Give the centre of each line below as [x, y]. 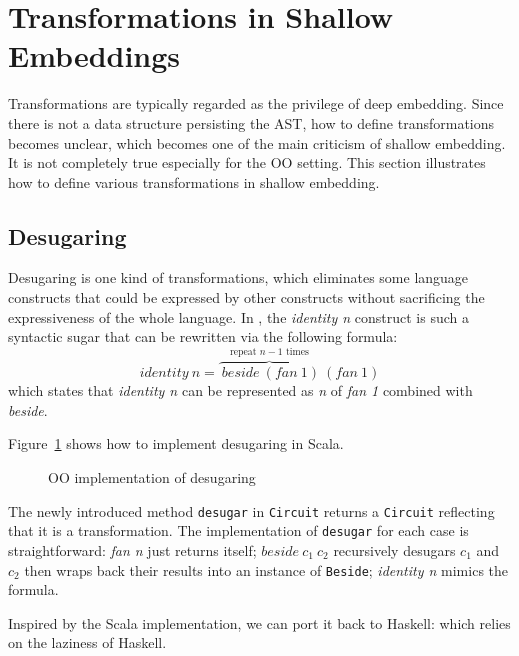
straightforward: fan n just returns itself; [132, 549]
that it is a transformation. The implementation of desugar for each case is [238, 530]
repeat [243, 352]
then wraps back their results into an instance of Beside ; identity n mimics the [266, 569]
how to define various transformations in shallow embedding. [194, 181]
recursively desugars [394, 549]
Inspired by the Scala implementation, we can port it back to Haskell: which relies [259, 622]
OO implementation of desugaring [152, 477]
